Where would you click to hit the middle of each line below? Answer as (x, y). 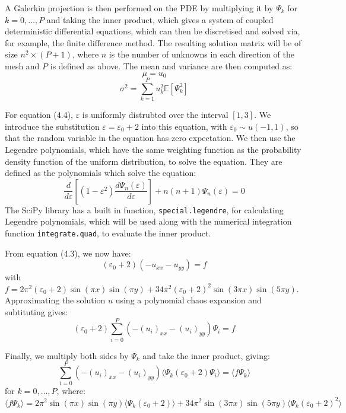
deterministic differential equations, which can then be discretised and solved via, (153, 31)
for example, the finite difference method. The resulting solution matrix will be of (153, 42)
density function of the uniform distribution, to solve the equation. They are (144, 161)
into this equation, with (184, 126)
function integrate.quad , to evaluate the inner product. (108, 233)
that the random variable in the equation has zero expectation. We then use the (150, 138)
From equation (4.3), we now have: (68, 253)
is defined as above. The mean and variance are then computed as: (171, 65)
